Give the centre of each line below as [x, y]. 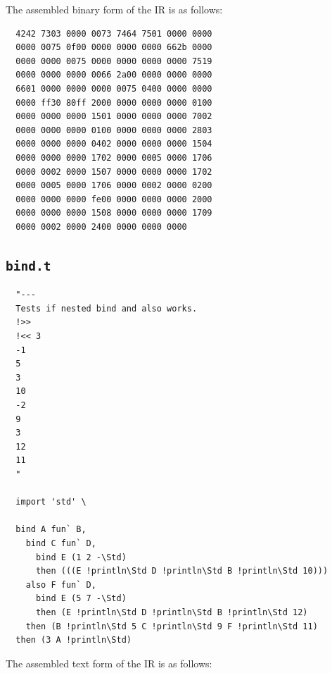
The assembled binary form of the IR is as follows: [114, 9]
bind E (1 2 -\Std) [81, 557]
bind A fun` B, [51, 530]
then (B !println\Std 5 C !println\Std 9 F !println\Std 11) [172, 626]
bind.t [28, 266]
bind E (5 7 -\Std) [81, 599]
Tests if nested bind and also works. [107, 308]
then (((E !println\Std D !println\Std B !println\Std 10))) [182, 571]
